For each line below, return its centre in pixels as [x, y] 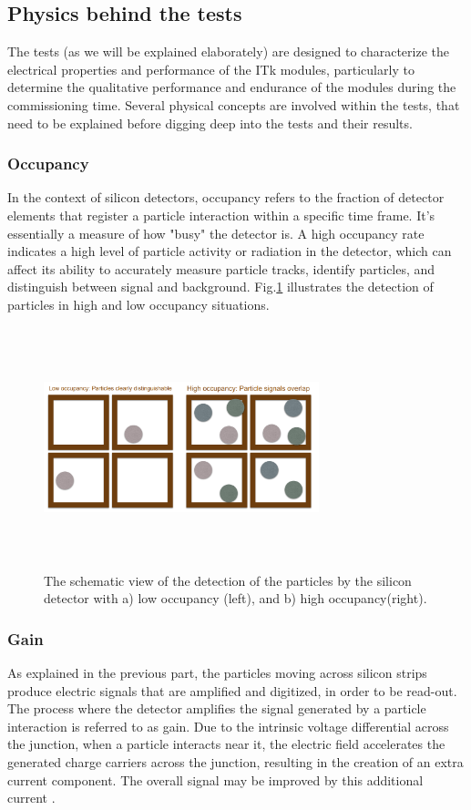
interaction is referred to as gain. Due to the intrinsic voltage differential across [228, 726]
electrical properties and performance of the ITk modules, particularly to [211, 69]
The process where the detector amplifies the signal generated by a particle [217, 708]
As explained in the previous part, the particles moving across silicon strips [217, 673]
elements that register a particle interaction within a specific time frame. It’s [221, 215]
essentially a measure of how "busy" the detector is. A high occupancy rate [216, 233]
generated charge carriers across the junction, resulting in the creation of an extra [235, 762]
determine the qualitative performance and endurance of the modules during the [232, 87]
